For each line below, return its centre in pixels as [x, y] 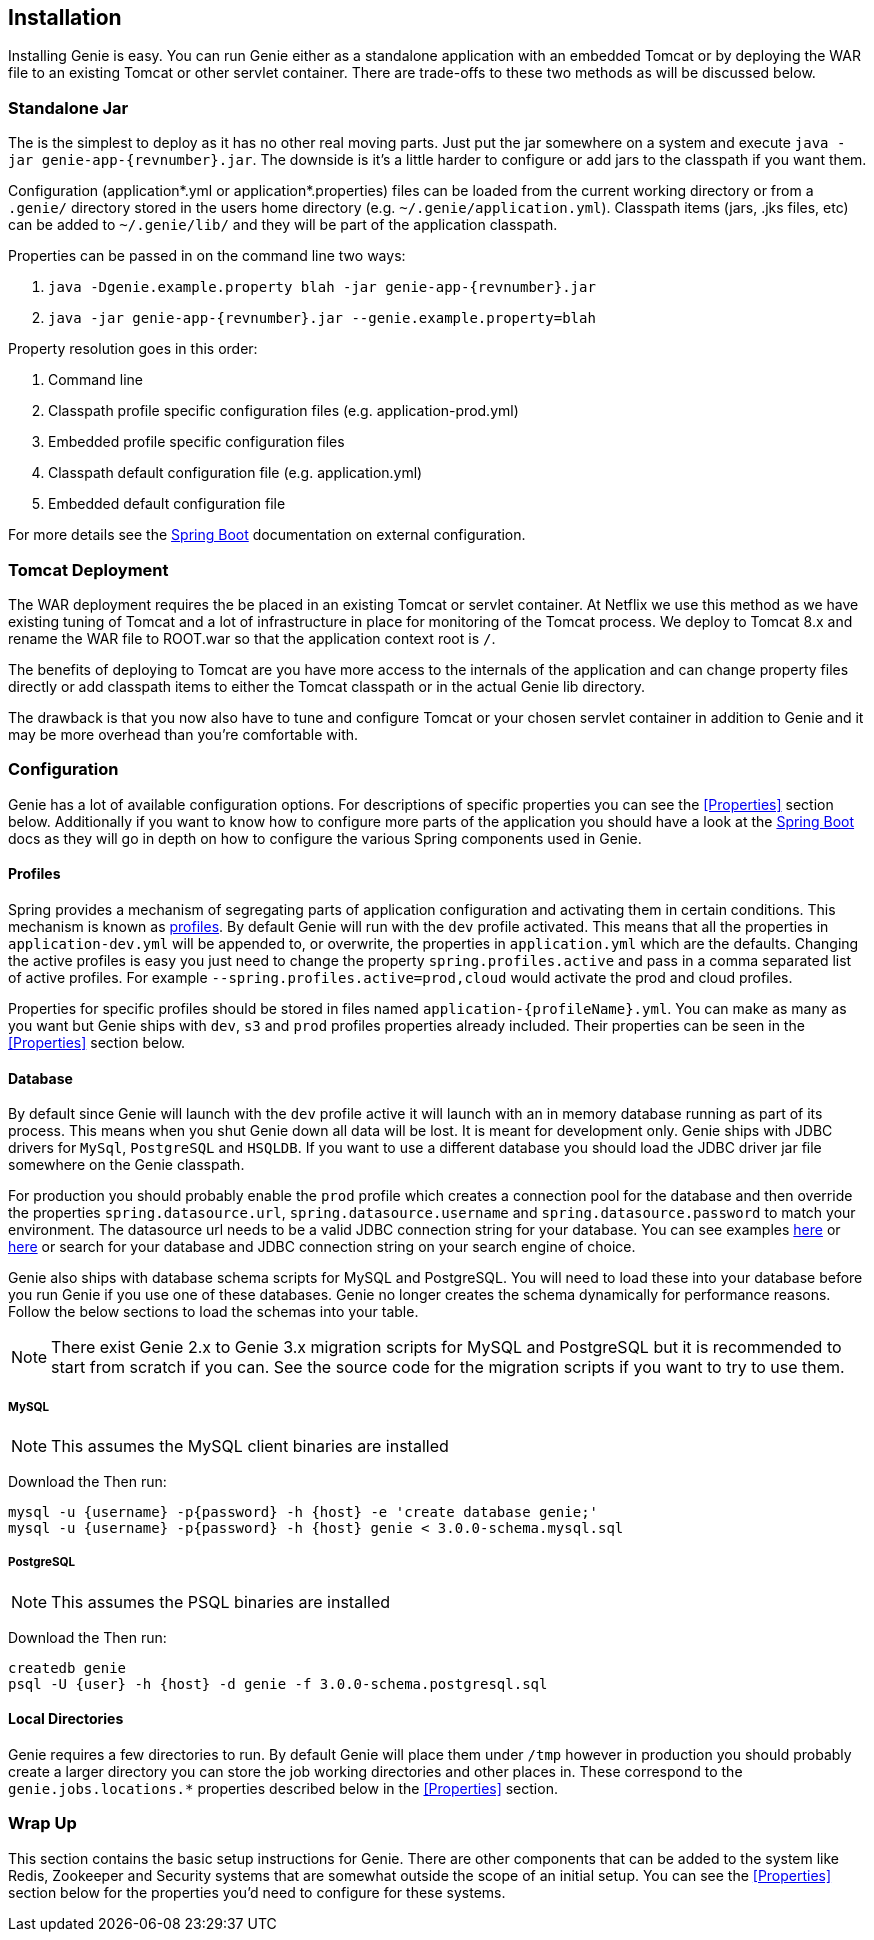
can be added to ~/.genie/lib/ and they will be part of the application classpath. [283, 225]
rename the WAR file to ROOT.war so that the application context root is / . [252, 638]
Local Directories [66, 1719]
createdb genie [67, 1667]
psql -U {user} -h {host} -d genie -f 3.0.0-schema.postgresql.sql [278, 1683]
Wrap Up [42, 1823]
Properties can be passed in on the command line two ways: [207, 256]
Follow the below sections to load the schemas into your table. [213, 1312]
